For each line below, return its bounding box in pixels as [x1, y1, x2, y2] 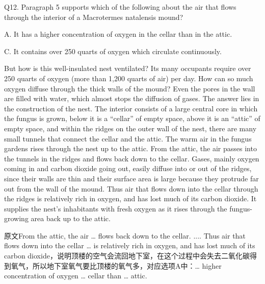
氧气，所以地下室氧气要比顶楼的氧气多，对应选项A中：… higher [11, 260, 222, 271]
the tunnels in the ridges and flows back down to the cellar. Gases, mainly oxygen [4, 153, 259, 163]
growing [4, 213, 29, 224]
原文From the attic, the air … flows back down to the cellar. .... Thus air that [4, 230, 246, 241]
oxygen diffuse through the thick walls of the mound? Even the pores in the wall [4, 83, 255, 93]
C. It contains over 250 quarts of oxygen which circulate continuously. [4, 45, 222, 56]
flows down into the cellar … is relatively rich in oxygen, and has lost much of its [4, 240, 255, 251]
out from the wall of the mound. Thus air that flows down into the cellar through [4, 183, 258, 194]
